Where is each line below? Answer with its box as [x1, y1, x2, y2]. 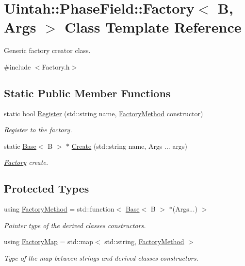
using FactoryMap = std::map [4, 236, 93, 247]
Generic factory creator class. [4, 45, 91, 55]
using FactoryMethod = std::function [4, 204, 114, 214]
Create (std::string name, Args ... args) [71, 141, 187, 151]
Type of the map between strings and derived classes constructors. [4, 253, 198, 263]
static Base [4, 141, 36, 151]
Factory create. [4, 157, 49, 167]
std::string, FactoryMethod [104, 236, 184, 247]
